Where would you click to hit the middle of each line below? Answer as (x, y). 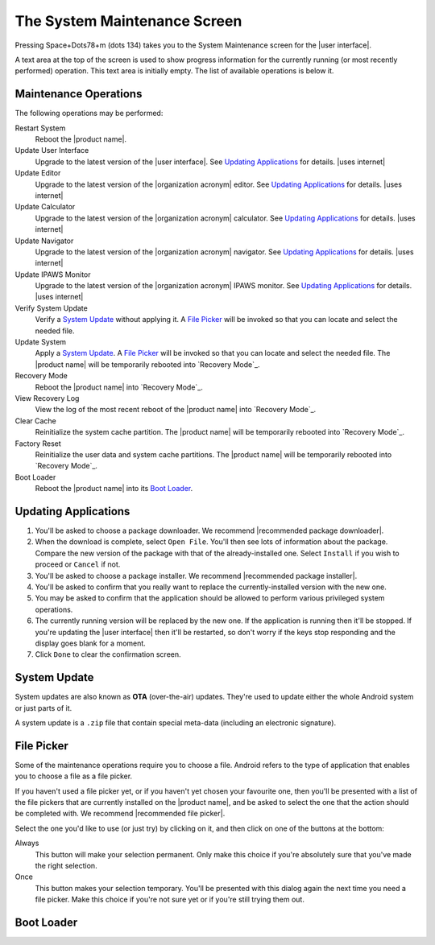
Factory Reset (38, 444)
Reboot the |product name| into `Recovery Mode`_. (119, 387)
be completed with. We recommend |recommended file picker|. (120, 814)
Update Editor (38, 173)
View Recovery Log (47, 398)
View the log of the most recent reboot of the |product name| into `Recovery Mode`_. (176, 410)
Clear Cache (35, 421)
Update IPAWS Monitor (53, 274)
